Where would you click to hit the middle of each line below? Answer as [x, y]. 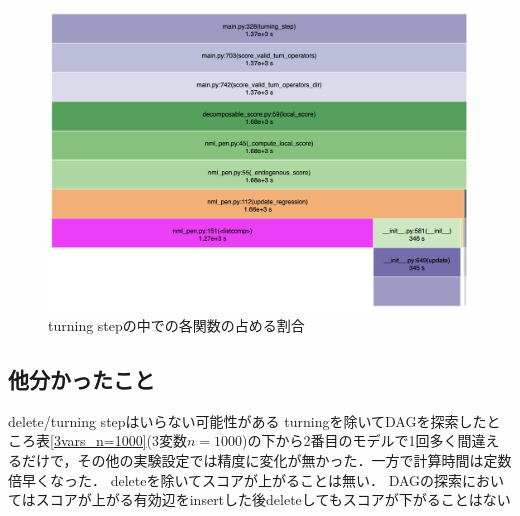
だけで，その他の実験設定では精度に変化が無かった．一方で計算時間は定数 [266, 460]
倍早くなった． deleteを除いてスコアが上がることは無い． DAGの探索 [235, 479]
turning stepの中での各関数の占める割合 [176, 325]
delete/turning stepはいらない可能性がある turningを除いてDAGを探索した [247, 420]
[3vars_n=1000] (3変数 [119, 440]
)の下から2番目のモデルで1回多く [350, 440]
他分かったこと [81, 379]
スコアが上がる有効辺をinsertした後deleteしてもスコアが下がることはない [273, 499]
